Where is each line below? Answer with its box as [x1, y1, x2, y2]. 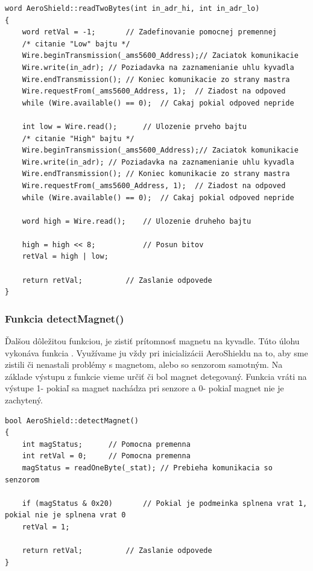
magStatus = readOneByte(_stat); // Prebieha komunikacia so [22, 464, 273, 472]
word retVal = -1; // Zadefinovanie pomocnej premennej [22, 28, 277, 37]
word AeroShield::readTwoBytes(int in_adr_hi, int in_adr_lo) [5, 4, 260, 13]
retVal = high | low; [22, 252, 109, 261]
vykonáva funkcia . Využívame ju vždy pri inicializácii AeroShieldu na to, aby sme [5, 346, 308, 359]
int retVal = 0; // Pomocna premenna [22, 452, 191, 461]
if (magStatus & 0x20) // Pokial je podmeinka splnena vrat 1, [22, 499, 308, 508]
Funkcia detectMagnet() [5, 311, 124, 326]
